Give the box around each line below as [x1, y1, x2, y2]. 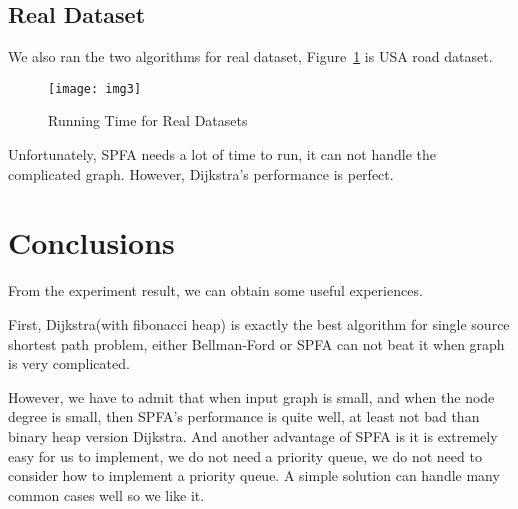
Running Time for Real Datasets [48, 110, 248, 131]
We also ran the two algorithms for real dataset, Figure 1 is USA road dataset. [8, 46, 493, 67]
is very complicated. [8, 353, 130, 374]
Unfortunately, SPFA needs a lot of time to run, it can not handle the [8, 144, 436, 165]
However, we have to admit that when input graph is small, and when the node [8, 386, 495, 407]
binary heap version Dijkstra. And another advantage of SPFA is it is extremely [8, 425, 498, 446]
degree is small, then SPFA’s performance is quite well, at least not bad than [8, 406, 480, 427]
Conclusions [8, 222, 175, 263]
